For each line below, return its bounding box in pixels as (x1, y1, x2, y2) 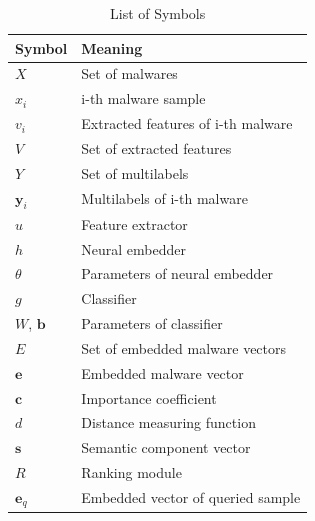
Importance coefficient (81, 387, 217, 408)
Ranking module (81, 462, 182, 483)
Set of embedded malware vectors (81, 337, 287, 358)
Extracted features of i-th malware (81, 113, 293, 134)
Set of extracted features (81, 137, 232, 158)
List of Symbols (109, 3, 206, 23)
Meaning (81, 37, 143, 58)
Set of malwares (81, 63, 178, 84)
